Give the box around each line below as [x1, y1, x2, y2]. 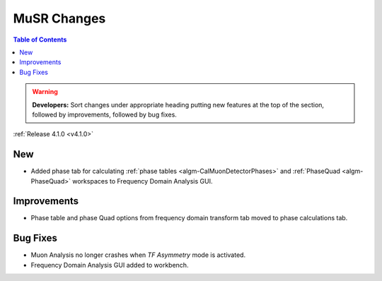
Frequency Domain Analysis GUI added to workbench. [30, 261, 189, 269]
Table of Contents [13, 35, 67, 44]
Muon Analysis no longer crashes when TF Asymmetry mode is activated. [30, 251, 246, 259]
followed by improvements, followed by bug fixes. [32, 110, 177, 119]
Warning [32, 88, 58, 96]
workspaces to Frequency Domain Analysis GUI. [71, 177, 213, 185]
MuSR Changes [13, 11, 106, 26]
